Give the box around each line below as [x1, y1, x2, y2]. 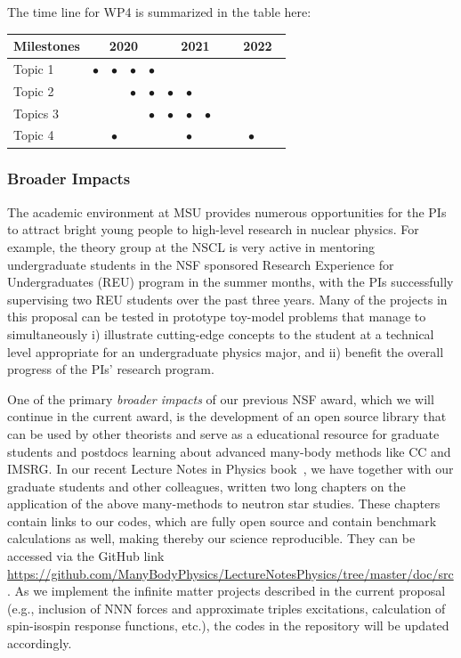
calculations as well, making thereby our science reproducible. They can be [7, 529, 416, 548]
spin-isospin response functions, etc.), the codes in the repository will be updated [7, 616, 449, 635]
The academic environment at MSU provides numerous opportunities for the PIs [7, 202, 447, 221]
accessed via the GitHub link [7, 547, 165, 565]
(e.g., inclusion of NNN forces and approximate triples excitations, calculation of [7, 598, 446, 617]
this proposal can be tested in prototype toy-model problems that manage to [7, 307, 426, 326]
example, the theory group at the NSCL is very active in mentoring [7, 237, 376, 256]
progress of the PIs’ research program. [7, 360, 214, 378]
